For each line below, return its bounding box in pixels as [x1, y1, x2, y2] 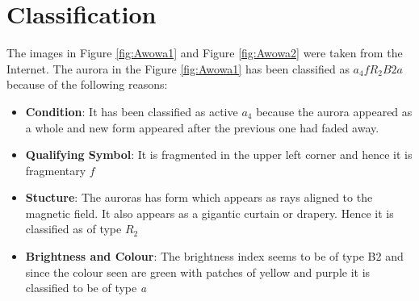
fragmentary [25, 161, 86, 178]
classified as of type [25, 220, 122, 237]
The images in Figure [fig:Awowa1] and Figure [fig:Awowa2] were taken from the [6, 44, 403, 61]
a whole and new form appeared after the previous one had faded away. [25, 119, 379, 136]
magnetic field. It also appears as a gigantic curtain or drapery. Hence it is [25, 204, 394, 221]
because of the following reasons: [6, 76, 168, 93]
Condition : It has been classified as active [25, 102, 238, 119]
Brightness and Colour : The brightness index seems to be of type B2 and [25, 248, 404, 265]
